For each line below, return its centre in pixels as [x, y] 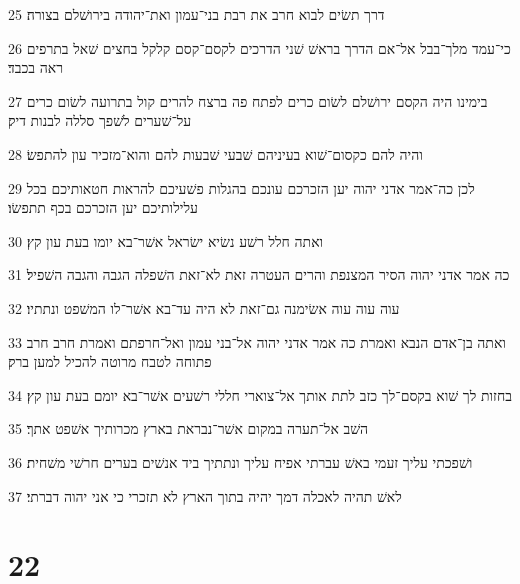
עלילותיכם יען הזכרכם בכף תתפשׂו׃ [103, 207]
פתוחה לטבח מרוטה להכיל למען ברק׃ [110, 361]
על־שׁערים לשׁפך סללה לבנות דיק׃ [100, 120]
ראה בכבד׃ [36, 67]
